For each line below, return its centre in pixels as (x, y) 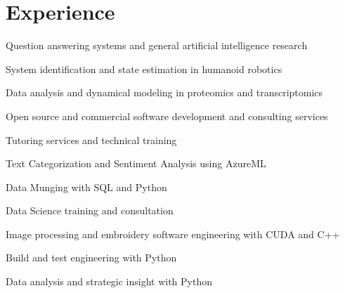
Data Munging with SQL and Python (86, 187)
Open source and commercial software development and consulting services (167, 116)
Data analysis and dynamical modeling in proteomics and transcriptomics (164, 92)
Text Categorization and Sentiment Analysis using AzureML (136, 163)
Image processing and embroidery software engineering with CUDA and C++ (173, 234)
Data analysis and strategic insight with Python (109, 281)
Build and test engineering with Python (91, 258)
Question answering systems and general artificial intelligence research (157, 45)
